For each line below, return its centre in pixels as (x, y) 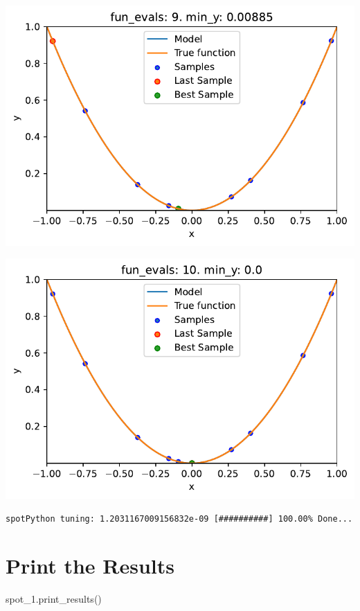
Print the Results (90, 566)
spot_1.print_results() (54, 599)
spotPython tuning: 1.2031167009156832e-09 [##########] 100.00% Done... (179, 519)
